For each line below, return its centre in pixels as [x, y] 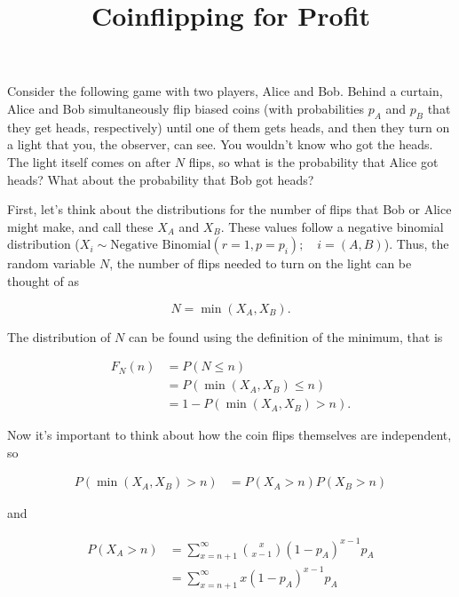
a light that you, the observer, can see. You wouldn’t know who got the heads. [220, 144]
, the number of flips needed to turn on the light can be [261, 263]
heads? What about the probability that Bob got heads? [161, 179]
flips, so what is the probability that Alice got [313, 161]
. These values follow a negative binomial [332, 226]
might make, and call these [80, 226]
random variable [51, 263]
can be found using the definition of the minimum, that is [286, 336]
